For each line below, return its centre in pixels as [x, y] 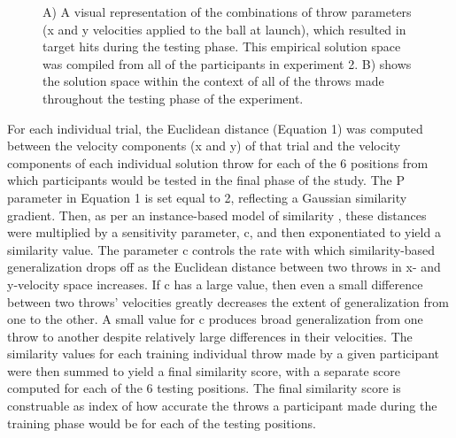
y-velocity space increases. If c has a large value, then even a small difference [215, 284]
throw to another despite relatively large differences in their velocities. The [210, 336]
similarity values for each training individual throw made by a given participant [224, 353]
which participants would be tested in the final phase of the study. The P [206, 180]
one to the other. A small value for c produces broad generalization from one [215, 319]
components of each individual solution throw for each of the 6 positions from [218, 162]
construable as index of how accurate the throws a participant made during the [222, 406]
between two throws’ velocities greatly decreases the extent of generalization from [228, 301]
